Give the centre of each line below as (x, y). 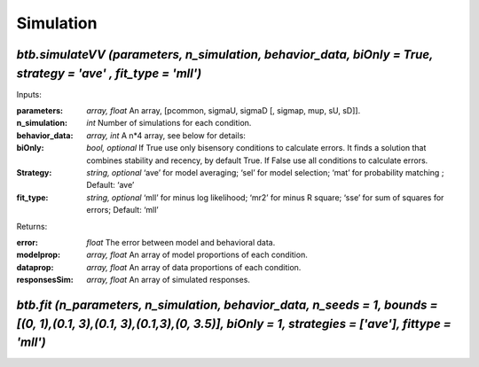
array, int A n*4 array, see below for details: (166, 135)
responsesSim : (45, 280)
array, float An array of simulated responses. (168, 280)
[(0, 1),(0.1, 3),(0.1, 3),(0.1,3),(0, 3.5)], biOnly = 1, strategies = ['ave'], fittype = (234, 324)
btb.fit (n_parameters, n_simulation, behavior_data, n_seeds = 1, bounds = (227, 305)
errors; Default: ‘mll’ (122, 210)
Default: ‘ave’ (110, 185)
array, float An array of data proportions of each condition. (194, 267)
